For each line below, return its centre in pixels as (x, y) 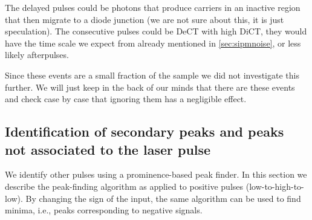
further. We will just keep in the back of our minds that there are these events (150, 87)
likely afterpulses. (37, 55)
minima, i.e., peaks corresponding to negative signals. (104, 210)
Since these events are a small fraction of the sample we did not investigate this (152, 75)
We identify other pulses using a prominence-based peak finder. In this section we (156, 174)
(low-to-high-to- (275, 186)
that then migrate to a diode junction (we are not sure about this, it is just (145, 19)
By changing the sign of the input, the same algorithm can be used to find (163, 198)
